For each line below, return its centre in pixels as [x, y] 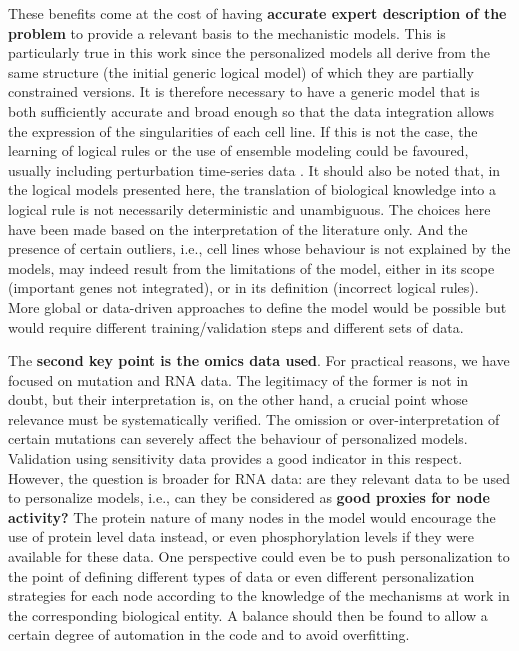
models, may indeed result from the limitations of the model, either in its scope [251, 267]
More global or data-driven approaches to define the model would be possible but [257, 306]
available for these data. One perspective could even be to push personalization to [259, 556]
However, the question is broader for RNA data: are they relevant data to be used [259, 477]
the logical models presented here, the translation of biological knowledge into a [252, 189]
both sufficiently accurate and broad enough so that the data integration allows [251, 110]
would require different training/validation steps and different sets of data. [236, 326]
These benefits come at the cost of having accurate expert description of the [257, 13]
